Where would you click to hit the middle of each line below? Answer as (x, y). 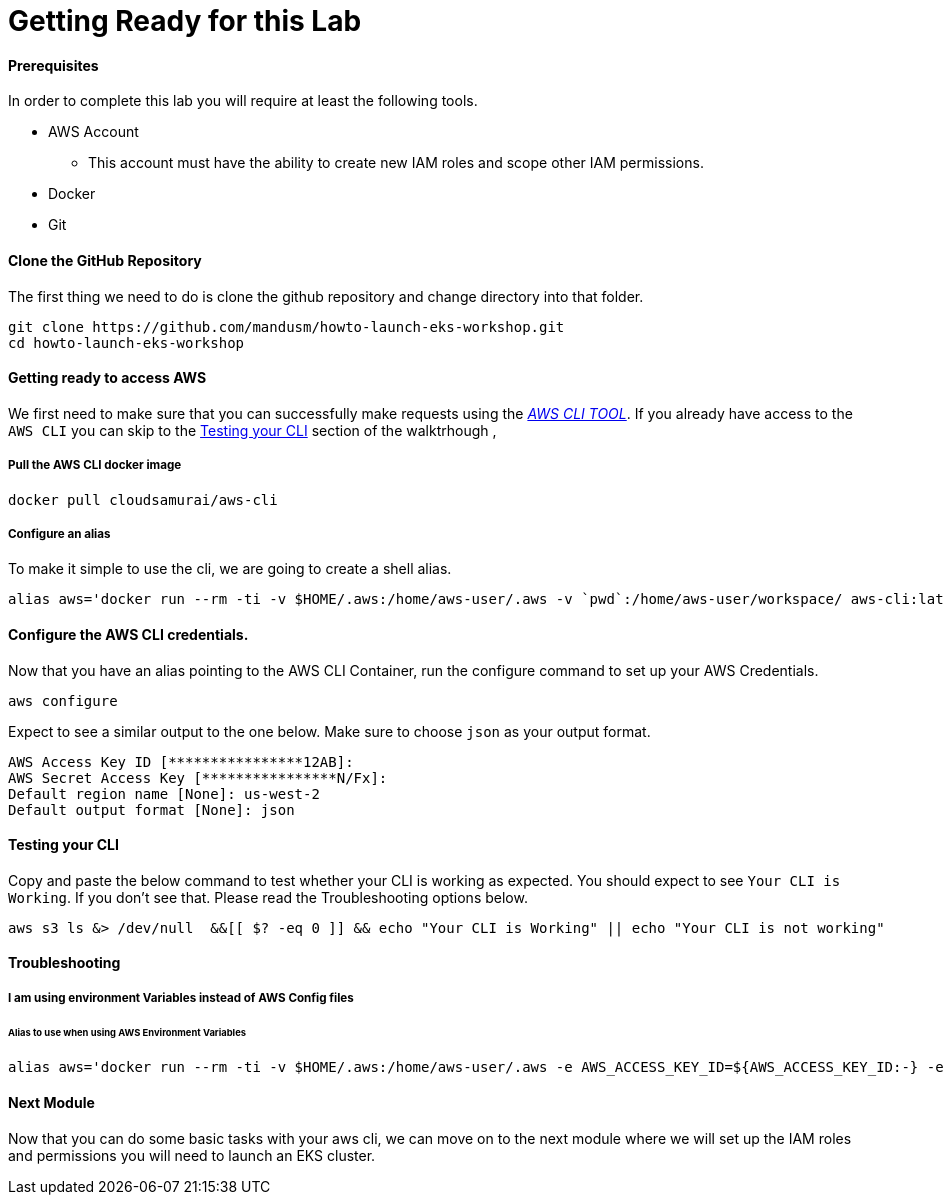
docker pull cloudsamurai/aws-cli (143, 499)
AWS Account (93, 132)
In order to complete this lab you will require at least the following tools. (243, 101)
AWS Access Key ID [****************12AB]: (181, 761)
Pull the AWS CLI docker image (95, 465)
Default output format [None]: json (151, 809)
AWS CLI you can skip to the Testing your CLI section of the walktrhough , (252, 430)
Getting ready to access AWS (107, 378)
